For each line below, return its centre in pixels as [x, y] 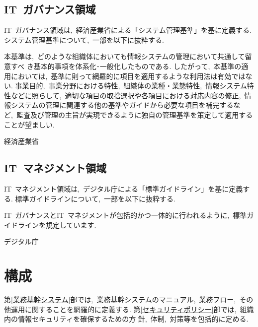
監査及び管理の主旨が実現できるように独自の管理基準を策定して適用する [134, 114]
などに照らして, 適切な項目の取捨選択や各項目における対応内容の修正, [126, 95]
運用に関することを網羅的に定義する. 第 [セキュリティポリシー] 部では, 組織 [132, 309]
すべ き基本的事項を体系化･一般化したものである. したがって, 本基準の [126, 66]
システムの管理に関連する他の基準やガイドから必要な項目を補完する [122, 105]
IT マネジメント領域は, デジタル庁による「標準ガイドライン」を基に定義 [124, 188]
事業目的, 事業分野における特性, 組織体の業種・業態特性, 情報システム [131, 86]
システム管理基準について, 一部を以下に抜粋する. [84, 39]
